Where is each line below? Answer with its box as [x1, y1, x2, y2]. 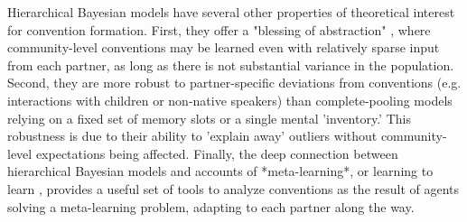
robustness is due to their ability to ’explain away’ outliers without [7, 126, 378, 145]
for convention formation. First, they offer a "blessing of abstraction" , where [7, 20, 431, 39]
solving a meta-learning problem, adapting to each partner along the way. [7, 197, 415, 216]
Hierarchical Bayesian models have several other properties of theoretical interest [7, 3, 455, 21]
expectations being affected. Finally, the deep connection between [35, 143, 398, 162]
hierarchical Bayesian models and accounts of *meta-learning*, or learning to [7, 162, 434, 180]
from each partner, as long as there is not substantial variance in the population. [7, 55, 454, 74]
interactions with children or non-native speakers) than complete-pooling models [7, 90, 453, 109]
